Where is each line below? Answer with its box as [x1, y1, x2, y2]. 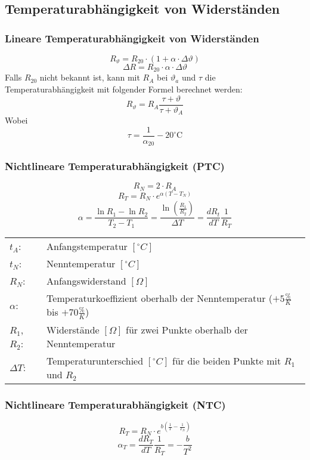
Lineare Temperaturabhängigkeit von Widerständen [5, 30, 259, 45]
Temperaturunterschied [46, 353, 144, 368]
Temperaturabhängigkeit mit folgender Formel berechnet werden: [5, 83, 243, 95]
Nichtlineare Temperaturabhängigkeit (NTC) [5, 397, 226, 412]
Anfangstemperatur [46, 239, 128, 253]
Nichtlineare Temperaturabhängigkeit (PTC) [5, 159, 225, 174]
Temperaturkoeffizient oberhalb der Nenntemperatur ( [46, 291, 273, 305]
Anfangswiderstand [46, 273, 126, 288]
